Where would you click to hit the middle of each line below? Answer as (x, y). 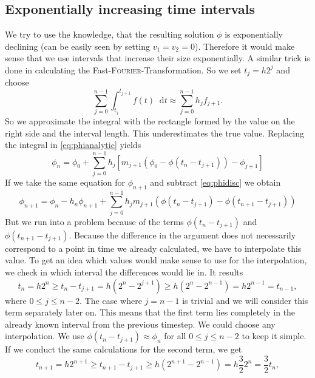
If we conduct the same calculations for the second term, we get (124, 349)
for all (175, 336)
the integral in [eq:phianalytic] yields (73, 145)
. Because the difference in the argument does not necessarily (182, 235)
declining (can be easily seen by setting (77, 46)
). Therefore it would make (245, 46)
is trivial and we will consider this (245, 300)
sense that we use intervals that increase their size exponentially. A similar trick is (157, 58)
